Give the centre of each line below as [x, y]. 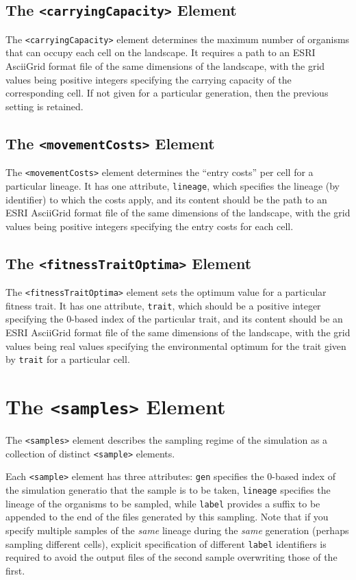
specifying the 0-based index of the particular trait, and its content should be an [174, 319]
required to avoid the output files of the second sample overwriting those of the [171, 557]
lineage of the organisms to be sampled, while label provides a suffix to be [163, 503]
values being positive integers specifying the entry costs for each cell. [150, 226]
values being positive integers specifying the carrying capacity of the [149, 79]
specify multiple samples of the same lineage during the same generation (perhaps [177, 530]
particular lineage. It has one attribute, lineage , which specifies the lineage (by [173, 185]
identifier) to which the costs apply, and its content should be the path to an [166, 199]
